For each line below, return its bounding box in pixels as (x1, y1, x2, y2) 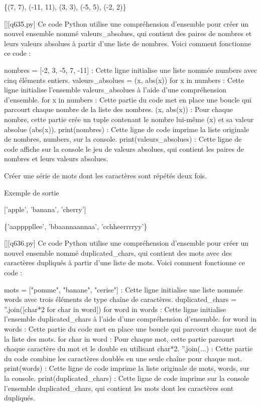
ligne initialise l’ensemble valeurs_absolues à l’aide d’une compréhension (4, 84, 226, 95)
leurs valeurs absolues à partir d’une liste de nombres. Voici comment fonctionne (4, 38, 251, 48)
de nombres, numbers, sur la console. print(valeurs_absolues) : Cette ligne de (4, 134, 242, 144)
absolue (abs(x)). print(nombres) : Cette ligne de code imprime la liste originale (4, 124, 249, 134)
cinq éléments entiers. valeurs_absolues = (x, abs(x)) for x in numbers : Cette (4, 74, 244, 85)
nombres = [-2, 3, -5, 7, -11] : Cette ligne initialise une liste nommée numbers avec (4, 64, 257, 75)
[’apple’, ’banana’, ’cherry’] (4, 204, 86, 215)
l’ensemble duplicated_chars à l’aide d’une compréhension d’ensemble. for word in (4, 314, 256, 324)
